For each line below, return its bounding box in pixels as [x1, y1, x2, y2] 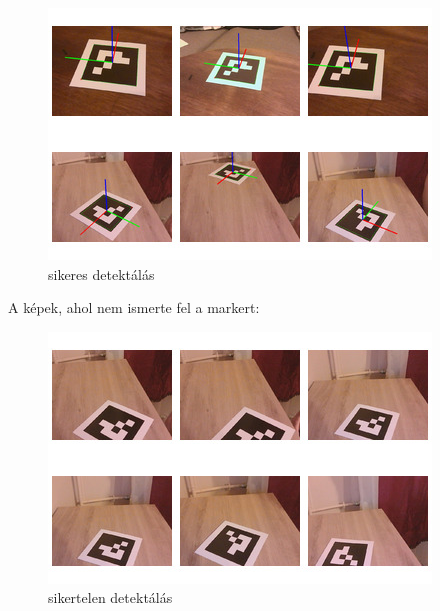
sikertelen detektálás [48, 587, 173, 608]
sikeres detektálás [48, 263, 155, 284]
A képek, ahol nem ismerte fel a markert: [8, 297, 260, 318]
